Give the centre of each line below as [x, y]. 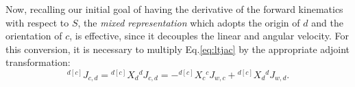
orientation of [34, 36]
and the [327, 22]
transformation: [38, 62]
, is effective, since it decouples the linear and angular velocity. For [209, 36]
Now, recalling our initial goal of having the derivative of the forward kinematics [174, 9]
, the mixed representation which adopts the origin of [189, 22]
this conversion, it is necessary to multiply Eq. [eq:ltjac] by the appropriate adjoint [178, 49]
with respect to [37, 22]
